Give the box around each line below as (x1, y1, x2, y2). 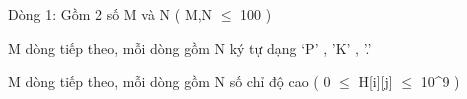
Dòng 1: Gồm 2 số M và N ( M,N (8, 4, 213, 24)
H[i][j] (358, 71, 393, 92)
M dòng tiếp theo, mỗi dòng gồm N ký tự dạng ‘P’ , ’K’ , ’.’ (8, 37, 372, 58)
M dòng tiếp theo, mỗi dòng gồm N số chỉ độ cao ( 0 (8, 71, 331, 92)
